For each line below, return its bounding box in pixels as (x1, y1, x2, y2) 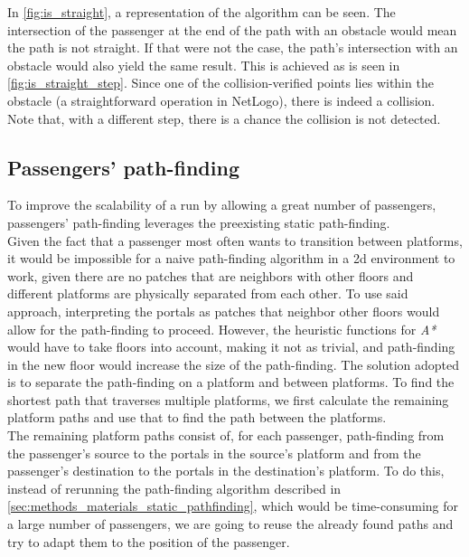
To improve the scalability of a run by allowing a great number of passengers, (7, 195, 436, 214)
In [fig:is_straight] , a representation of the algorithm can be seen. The (7, 3, 396, 21)
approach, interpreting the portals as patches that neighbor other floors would (7, 301, 440, 320)
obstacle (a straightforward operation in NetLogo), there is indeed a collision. (7, 90, 436, 109)
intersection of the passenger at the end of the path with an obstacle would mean (7, 20, 457, 39)
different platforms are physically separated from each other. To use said (7, 284, 408, 303)
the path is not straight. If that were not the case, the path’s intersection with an (7, 38, 458, 57)
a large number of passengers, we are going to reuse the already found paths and (7, 515, 454, 533)
